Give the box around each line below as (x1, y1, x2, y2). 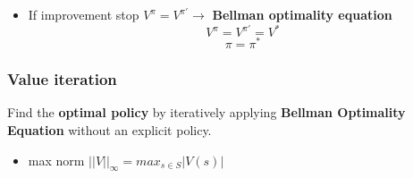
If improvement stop (28, 5, 139, 23)
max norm (28, 150, 85, 169)
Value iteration (7, 68, 117, 90)
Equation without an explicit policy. (7, 120, 212, 139)
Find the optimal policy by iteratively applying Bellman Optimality (7, 103, 406, 122)
